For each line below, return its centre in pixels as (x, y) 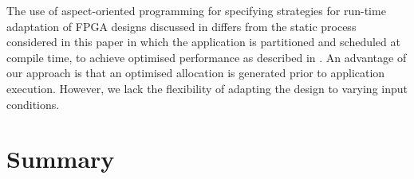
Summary (61, 159)
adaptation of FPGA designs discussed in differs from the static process (181, 26)
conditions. (33, 104)
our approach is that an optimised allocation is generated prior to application (196, 73)
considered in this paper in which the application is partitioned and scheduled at (203, 42)
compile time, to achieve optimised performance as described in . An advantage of (207, 57)
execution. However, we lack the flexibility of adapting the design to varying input (207, 88)
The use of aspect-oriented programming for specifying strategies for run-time (196, 10)
